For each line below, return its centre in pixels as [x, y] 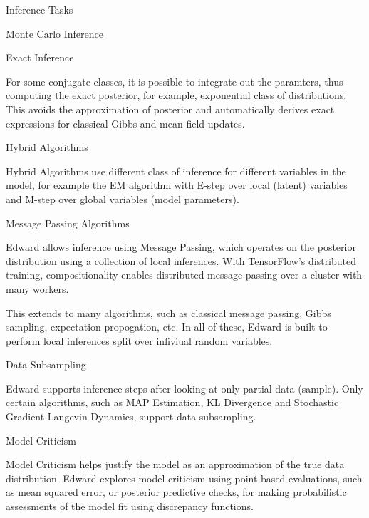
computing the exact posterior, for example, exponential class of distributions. [176, 95]
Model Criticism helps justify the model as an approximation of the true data [175, 464]
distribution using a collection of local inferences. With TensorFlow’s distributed [181, 260]
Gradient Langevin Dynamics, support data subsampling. [131, 416]
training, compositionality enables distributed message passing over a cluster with [184, 275]
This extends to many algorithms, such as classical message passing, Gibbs [168, 312]
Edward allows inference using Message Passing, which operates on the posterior [181, 247]
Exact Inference [40, 57]
